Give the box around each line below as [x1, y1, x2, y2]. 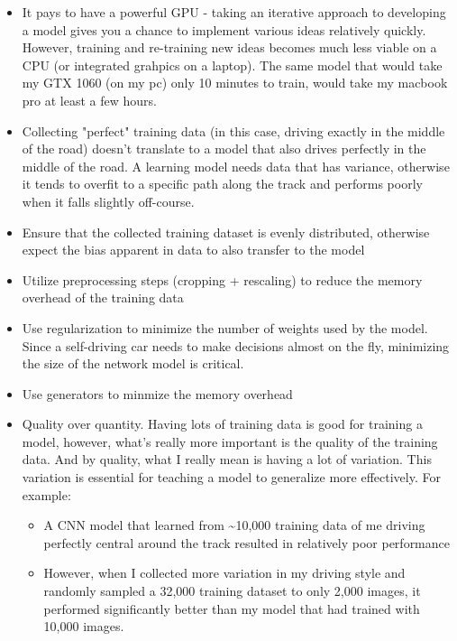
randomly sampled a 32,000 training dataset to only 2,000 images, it [43, 581, 421, 600]
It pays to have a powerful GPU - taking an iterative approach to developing [22, 3, 446, 21]
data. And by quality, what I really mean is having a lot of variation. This [22, 450, 432, 469]
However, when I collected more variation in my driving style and [43, 563, 406, 582]
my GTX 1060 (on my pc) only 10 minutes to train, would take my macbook [22, 73, 448, 92]
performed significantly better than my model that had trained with [43, 599, 420, 618]
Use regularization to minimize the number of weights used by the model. [22, 318, 428, 337]
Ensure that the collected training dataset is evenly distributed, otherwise [22, 222, 430, 241]
